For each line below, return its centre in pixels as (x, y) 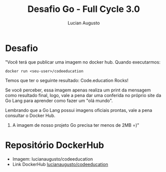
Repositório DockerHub (55, 145)
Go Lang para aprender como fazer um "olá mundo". (59, 100)
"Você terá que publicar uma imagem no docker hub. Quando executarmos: (83, 62)
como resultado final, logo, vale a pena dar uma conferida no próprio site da (83, 95)
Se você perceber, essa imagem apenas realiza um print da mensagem (78, 90)
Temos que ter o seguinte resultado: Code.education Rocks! (67, 80)
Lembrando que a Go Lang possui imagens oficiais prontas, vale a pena (79, 110)
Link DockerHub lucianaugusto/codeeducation (60, 164)
